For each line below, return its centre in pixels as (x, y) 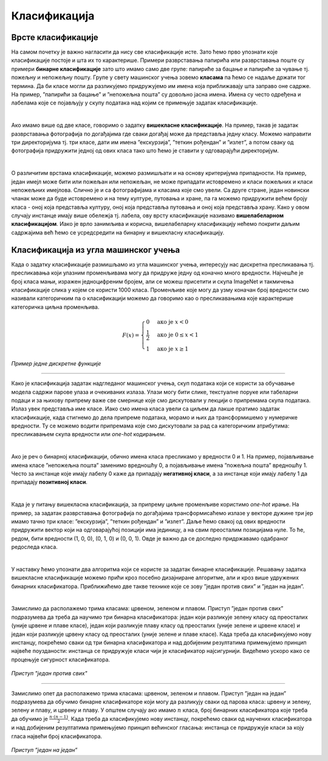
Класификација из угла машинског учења (96, 250)
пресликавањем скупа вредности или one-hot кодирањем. (88, 434)
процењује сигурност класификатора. (61, 660)
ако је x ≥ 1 (173, 349)
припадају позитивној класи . (50, 482)
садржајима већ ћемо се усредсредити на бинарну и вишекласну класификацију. (118, 232)
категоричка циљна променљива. (55, 307)
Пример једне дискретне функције (56, 363)
